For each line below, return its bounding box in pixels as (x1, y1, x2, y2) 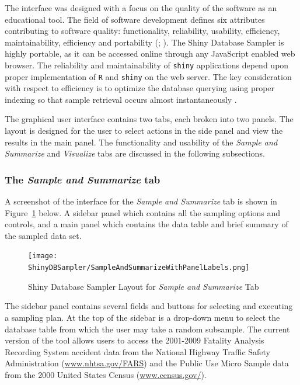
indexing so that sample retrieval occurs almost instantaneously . (5, 93, 237, 105)
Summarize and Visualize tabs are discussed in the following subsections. (5, 147, 265, 159)
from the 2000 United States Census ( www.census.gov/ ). (5, 368, 207, 380)
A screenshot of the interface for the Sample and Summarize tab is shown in (5, 195, 277, 207)
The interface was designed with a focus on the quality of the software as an (5, 2, 277, 13)
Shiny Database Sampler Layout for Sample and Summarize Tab (28, 280, 259, 292)
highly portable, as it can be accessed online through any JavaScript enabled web (5, 47, 295, 60)
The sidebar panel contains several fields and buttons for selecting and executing (5, 300, 293, 312)
